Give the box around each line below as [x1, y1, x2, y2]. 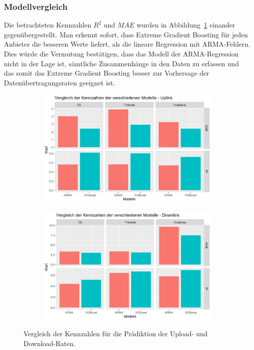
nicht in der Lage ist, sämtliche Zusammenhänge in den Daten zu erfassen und [4, 58, 239, 68]
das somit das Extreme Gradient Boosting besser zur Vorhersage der [4, 68, 209, 78]
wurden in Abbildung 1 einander [137, 20, 235, 30]
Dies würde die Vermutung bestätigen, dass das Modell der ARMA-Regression [4, 49, 239, 58]
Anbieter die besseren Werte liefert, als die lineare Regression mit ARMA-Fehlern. [4, 39, 251, 49]
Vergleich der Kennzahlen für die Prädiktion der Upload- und [23, 328, 208, 339]
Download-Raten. [23, 338, 76, 348]
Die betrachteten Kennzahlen [4, 20, 92, 30]
